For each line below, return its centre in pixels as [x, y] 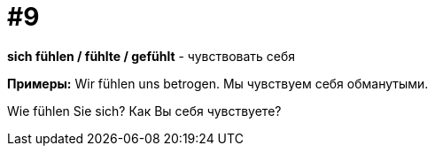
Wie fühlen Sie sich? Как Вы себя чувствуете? [144, 111]
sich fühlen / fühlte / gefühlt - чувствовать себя [151, 56]
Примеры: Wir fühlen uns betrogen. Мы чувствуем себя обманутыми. [218, 83]
